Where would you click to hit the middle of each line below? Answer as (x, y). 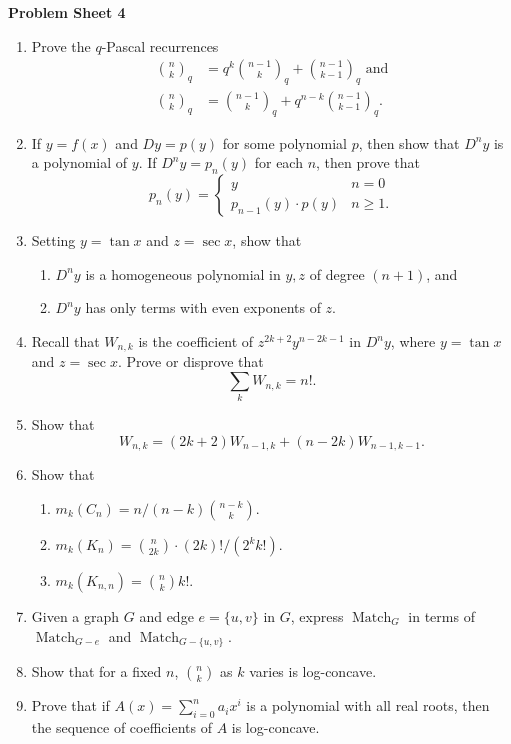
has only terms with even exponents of (203, 307)
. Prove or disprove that (190, 361)
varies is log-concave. (313, 671)
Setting (53, 240)
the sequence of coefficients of (121, 726)
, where (413, 341)
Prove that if (70, 705)
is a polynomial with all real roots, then (368, 705)
